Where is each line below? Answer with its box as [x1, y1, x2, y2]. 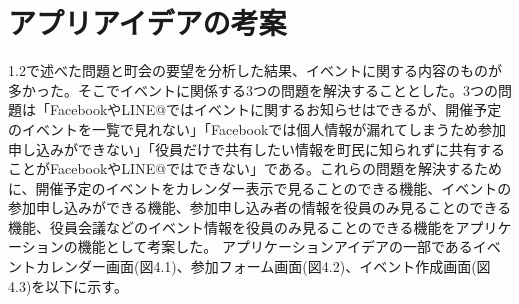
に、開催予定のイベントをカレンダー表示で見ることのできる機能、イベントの [8, 177, 512, 198]
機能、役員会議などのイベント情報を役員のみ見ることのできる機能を [8, 216, 456, 237]
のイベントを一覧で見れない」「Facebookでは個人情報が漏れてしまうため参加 [8, 118, 506, 139]
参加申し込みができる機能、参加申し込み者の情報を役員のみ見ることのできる [8, 197, 512, 218]
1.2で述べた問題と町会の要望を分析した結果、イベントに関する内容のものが [8, 60, 502, 81]
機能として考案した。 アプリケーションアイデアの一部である [77, 236, 473, 257]
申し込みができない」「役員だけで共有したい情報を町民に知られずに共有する [8, 138, 505, 159]
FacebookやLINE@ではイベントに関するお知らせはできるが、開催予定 [49, 99, 502, 120]
